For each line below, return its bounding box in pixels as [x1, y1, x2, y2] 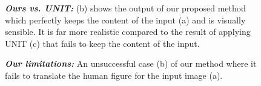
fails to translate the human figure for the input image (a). [5, 69, 223, 81]
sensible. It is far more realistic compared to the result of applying [5, 25, 251, 38]
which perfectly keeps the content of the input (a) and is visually [5, 13, 246, 26]
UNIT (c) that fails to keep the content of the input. [5, 37, 200, 49]
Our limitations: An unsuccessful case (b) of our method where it [5, 57, 257, 70]
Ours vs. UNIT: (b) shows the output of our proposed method [5, 2, 246, 14]
